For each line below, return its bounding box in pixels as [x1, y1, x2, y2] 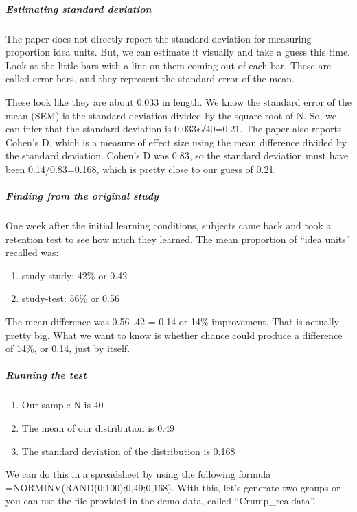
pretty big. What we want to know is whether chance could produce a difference [5, 327, 343, 342]
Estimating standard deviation [5, 1, 152, 16]
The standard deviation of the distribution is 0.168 [21, 443, 235, 458]
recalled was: [5, 245, 59, 259]
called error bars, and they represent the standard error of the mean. [5, 71, 295, 86]
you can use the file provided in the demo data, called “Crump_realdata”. [5, 493, 316, 508]
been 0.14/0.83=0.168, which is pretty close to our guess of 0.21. [5, 161, 277, 176]
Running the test [5, 368, 87, 382]
